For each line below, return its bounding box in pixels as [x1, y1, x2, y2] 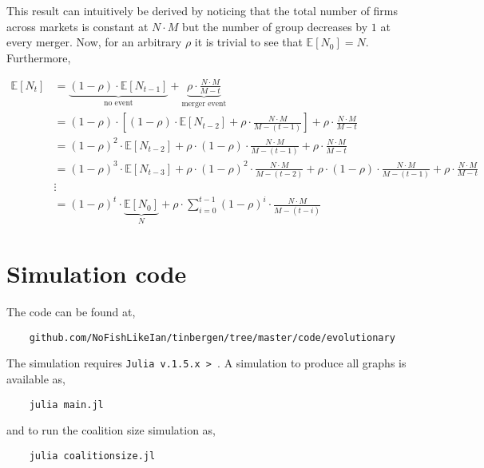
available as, [6, 370, 65, 387]
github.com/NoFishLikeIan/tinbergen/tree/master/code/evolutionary [29, 331, 395, 343]
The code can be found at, [6, 303, 136, 320]
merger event [181, 99, 227, 108]
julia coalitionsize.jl [29, 450, 156, 462]
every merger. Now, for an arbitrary [6, 34, 182, 50]
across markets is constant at [6, 18, 149, 34]
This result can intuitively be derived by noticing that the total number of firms [6, 2, 399, 18]
